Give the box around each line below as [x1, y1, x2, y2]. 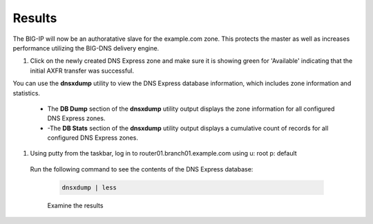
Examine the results [47, 201, 104, 209]
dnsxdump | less [61, 183, 117, 192]
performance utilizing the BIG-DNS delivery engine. [12, 44, 160, 52]
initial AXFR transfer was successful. [30, 66, 135, 75]
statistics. [12, 88, 41, 97]
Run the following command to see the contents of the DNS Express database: [30, 165, 254, 173]
